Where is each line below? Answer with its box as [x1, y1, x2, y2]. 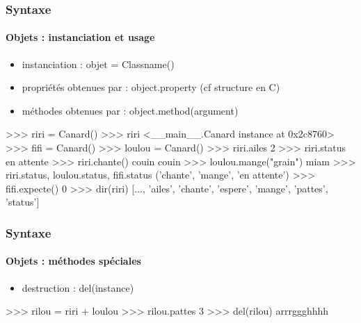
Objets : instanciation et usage [6, 30, 155, 44]
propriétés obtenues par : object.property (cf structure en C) [22, 80, 280, 94]
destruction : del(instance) [22, 280, 134, 295]
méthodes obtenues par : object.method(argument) [22, 103, 239, 117]
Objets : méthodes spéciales [6, 254, 141, 268]
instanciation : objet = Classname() [22, 56, 175, 71]
